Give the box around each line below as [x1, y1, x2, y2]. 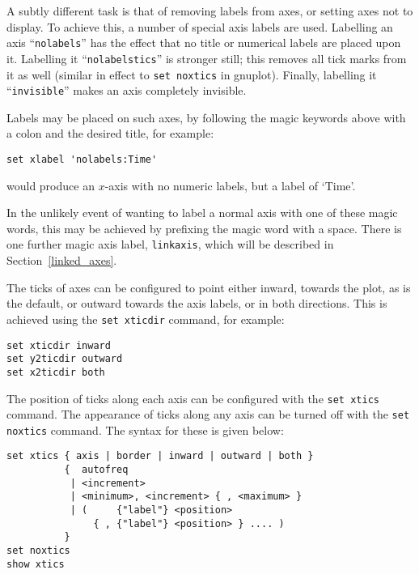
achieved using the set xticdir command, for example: [6, 310, 285, 327]
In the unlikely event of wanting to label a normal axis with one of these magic [6, 204, 398, 221]
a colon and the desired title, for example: [6, 125, 214, 142]
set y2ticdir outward [6, 353, 123, 365]
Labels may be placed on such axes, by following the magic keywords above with [6, 108, 406, 125]
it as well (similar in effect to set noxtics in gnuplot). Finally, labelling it [6, 66, 377, 83]
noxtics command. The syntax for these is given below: [6, 421, 284, 438]
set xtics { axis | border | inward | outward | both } [6, 450, 314, 462]
